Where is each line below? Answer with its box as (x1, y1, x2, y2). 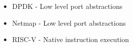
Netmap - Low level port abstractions (12, 17, 126, 28)
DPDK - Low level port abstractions (12, 1, 123, 11)
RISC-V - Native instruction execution (12, 34, 129, 45)
